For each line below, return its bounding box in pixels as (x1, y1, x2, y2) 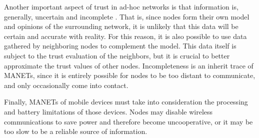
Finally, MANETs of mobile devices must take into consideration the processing (4, 96, 248, 107)
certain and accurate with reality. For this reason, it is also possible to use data (4, 30, 247, 41)
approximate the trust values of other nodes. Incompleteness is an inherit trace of (4, 60, 253, 70)
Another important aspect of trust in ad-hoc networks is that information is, (4, 1, 238, 11)
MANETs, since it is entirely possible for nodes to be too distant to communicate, (4, 70, 255, 80)
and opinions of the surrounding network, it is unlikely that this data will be (4, 21, 238, 31)
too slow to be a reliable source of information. (4, 126, 147, 136)
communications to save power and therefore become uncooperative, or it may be (4, 116, 253, 126)
